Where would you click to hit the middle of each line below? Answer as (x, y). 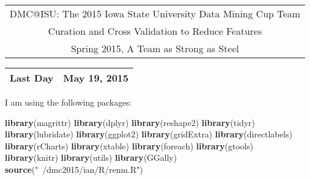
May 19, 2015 (96, 78)
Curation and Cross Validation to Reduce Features (155, 31)
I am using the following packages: (68, 102)
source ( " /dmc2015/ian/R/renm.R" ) (74, 169)
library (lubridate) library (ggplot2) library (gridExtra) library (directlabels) (149, 134)
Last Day (32, 78)
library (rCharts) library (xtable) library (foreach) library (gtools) (129, 145)
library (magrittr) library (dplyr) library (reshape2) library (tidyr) (130, 122)
